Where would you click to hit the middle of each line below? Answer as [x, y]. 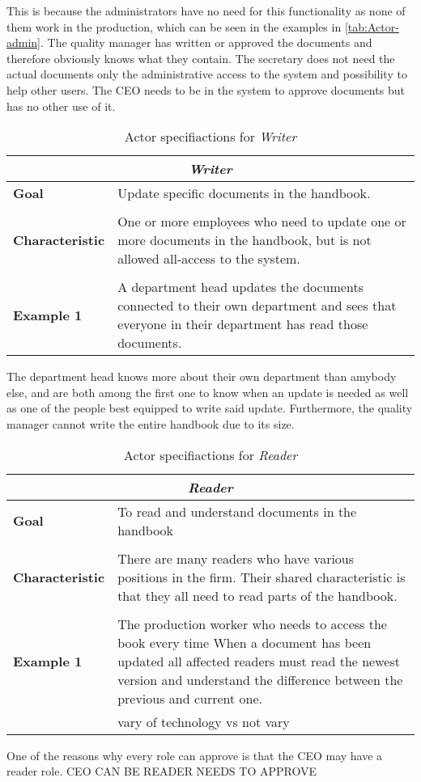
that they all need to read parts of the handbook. [257, 595]
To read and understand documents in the [237, 511]
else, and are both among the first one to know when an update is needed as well [208, 392]
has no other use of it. [61, 106]
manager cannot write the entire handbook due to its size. [151, 423]
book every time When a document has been [245, 642]
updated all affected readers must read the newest [259, 661]
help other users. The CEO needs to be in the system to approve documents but [206, 89]
